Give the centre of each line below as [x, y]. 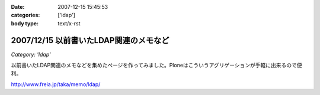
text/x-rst [69, 23]
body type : [25, 23]
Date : [18, 7]
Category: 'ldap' [31, 54]
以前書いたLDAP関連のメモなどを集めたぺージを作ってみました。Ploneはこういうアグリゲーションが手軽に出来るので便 [156, 65]
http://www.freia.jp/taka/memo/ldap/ [56, 84]
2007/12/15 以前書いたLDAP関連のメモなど [90, 40]
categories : [25, 15]
